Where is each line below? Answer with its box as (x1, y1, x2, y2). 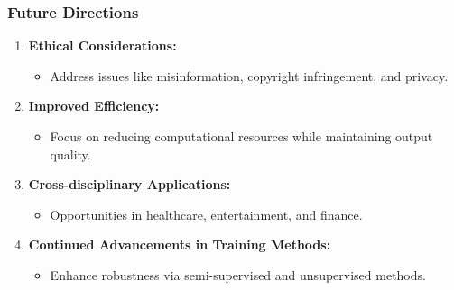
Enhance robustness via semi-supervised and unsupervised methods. (50, 265, 426, 284)
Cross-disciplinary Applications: (28, 175, 231, 194)
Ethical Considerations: (28, 36, 177, 55)
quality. (50, 144, 91, 163)
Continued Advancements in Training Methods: (28, 235, 331, 254)
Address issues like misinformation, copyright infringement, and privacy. (50, 66, 449, 85)
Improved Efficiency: (28, 96, 160, 115)
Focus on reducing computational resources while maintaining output (50, 127, 433, 145)
